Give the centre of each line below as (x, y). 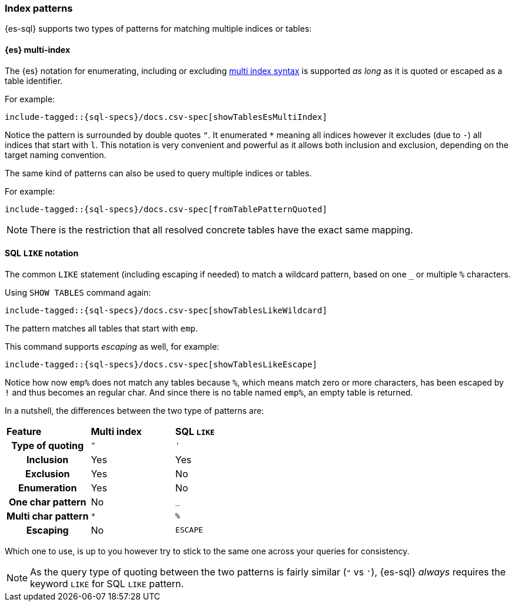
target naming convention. (56, 155)
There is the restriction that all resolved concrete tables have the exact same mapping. (222, 230)
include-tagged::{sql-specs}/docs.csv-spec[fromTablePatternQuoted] (166, 209)
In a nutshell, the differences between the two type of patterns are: (134, 410)
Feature (24, 431)
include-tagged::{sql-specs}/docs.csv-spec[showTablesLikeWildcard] (166, 310)
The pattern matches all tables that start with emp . (101, 328)
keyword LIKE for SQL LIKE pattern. (107, 583)
